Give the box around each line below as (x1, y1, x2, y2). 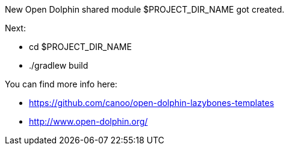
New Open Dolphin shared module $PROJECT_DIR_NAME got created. (5, 4, 285, 14)
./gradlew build (29, 60, 89, 70)
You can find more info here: (5, 79, 117, 89)
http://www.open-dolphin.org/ (29, 116, 148, 127)
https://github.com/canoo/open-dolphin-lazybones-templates (29, 98, 275, 108)
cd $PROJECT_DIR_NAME (29, 42, 132, 52)
